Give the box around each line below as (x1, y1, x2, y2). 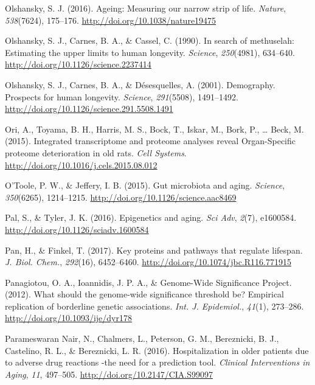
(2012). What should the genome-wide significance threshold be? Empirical (5, 288, 285, 300)
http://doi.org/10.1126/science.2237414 (5, 58, 151, 71)
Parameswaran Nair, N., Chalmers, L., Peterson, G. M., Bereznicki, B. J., (5, 332, 279, 345)
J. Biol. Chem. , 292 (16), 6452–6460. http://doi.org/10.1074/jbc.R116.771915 (5, 255, 291, 268)
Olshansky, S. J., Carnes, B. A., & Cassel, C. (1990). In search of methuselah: (5, 34, 294, 47)
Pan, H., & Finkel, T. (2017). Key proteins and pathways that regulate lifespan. (5, 243, 303, 256)
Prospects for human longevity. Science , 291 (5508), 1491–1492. (5, 90, 238, 103)
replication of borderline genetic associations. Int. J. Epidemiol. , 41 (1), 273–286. (5, 299, 304, 312)
